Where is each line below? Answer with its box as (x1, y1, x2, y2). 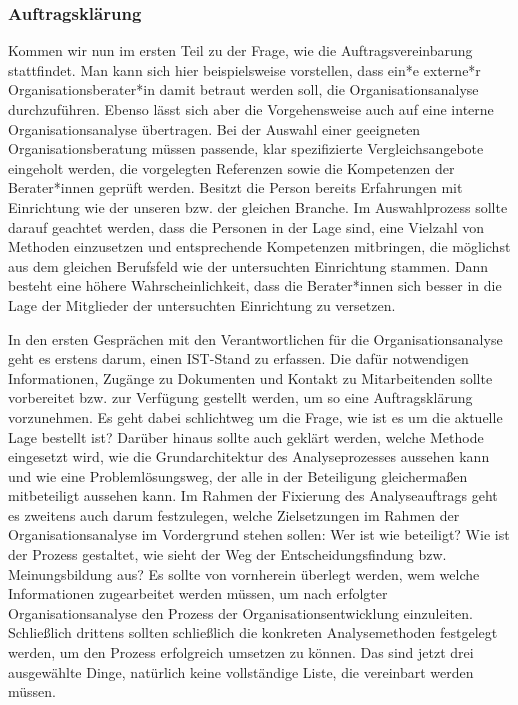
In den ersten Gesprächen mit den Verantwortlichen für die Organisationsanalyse (8, 328, 503, 349)
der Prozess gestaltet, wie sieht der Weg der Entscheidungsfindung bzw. (8, 544, 447, 565)
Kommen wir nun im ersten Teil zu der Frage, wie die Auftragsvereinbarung (8, 40, 473, 61)
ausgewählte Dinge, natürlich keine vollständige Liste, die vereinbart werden (8, 661, 474, 682)
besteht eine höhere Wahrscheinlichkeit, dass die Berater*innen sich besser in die (8, 275, 502, 296)
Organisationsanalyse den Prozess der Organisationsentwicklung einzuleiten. (8, 602, 473, 623)
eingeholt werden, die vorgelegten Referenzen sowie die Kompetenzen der (8, 157, 455, 178)
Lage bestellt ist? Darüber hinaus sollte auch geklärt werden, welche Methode (8, 426, 484, 447)
